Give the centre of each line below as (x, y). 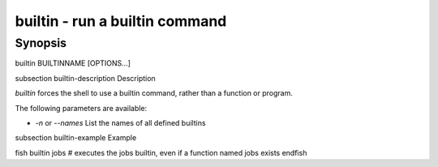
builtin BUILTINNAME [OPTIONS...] (73, 63)
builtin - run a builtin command (121, 21)
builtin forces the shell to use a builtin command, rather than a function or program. (154, 93)
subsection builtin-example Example (76, 138)
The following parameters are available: (81, 108)
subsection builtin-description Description (85, 78)
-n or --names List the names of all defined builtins (120, 122)
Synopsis (41, 43)
